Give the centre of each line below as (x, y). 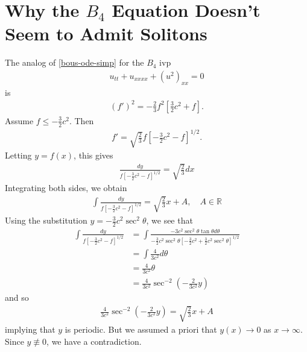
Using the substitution (46, 220)
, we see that (169, 220)
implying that (30, 329)
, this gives (93, 155)
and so (17, 297)
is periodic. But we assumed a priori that (141, 329)
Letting (18, 155)
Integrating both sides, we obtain (66, 188)
